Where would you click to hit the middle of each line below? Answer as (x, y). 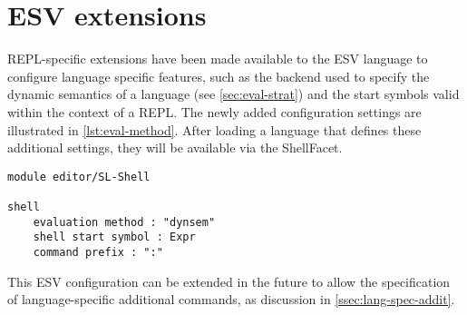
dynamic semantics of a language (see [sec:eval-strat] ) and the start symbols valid (233, 94)
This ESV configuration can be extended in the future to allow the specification (229, 281)
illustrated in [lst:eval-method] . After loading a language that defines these (214, 129)
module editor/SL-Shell (79, 177)
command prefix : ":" (98, 252)
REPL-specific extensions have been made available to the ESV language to (218, 59)
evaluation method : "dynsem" (124, 222)
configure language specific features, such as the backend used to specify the (219, 76)
